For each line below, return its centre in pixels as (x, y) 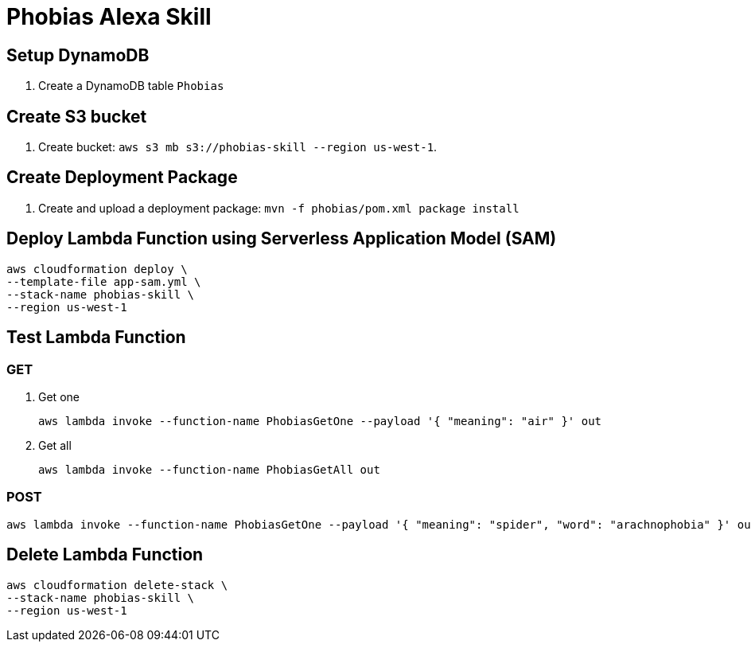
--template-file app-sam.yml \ (104, 281)
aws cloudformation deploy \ (97, 269)
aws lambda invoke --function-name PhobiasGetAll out (209, 469)
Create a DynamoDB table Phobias (131, 86)
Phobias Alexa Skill (109, 17)
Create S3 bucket (77, 116)
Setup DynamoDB (78, 55)
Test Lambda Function (96, 338)
